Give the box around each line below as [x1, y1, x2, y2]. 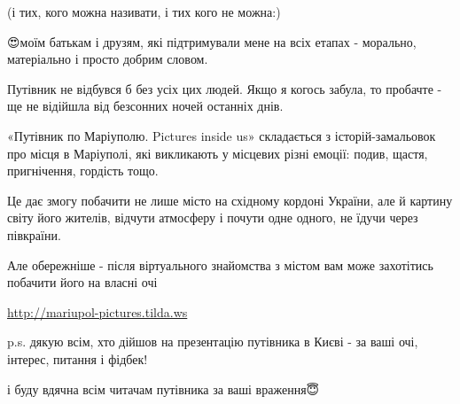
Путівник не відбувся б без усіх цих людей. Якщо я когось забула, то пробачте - [7, 79, 442, 97]
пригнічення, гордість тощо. [7, 161, 159, 180]
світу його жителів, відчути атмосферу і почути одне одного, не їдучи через [7, 208, 418, 227]
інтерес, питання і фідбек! [7, 349, 148, 368]
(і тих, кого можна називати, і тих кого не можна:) [7, 3, 281, 20]
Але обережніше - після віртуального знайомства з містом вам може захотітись [7, 255, 433, 274]
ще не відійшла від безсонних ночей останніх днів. [7, 97, 284, 115]
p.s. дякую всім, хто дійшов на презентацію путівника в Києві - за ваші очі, [7, 332, 418, 351]
